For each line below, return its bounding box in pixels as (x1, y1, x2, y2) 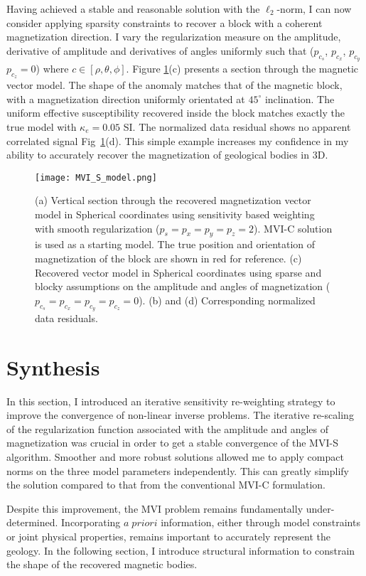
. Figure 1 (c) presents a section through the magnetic (126, 60, 359, 75)
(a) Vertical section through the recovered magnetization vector (35, 193, 311, 208)
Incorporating (61, 515, 121, 530)
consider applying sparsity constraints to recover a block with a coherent (6, 15, 323, 30)
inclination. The (264, 91, 335, 106)
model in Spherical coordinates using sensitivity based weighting (35, 207, 315, 221)
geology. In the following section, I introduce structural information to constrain (6, 543, 355, 558)
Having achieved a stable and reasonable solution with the (6, 1, 260, 16)
